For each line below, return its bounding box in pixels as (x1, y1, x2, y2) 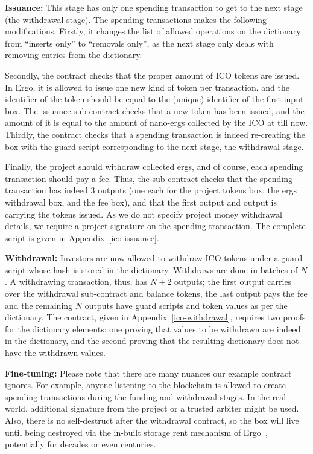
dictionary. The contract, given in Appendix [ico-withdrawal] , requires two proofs (5, 311, 306, 323)
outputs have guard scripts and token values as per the (84, 299, 288, 311)
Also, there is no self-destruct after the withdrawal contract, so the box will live (5, 414, 299, 426)
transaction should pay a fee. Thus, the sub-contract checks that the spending (5, 172, 292, 184)
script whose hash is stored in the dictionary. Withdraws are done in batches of (5, 263, 298, 276)
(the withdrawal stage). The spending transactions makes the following (5, 13, 267, 25)
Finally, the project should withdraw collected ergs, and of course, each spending (5, 160, 303, 173)
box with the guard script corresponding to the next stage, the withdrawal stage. (5, 140, 304, 152)
